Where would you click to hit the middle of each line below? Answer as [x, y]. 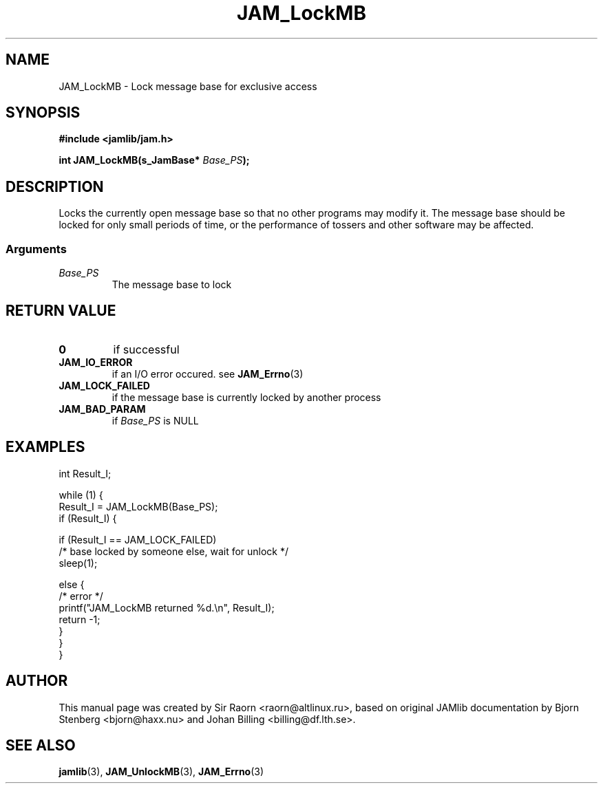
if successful [146, 349]
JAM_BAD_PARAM [102, 409]
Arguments [36, 249]
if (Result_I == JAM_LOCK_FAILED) [138, 539]
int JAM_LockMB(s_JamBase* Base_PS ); [154, 160]
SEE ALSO [41, 745]
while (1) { [81, 495]
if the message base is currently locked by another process [246, 397]
